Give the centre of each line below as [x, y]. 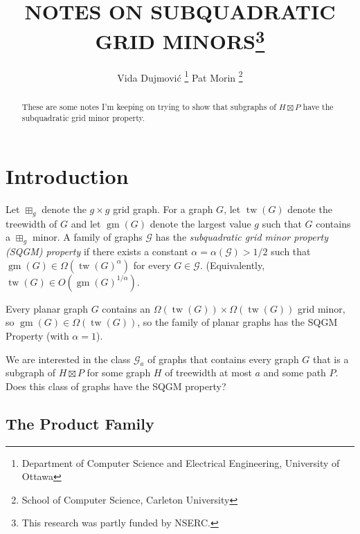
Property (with [37, 335]
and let [86, 223]
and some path [295, 372]
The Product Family [80, 423]
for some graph [119, 372]
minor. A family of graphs [87, 237]
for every [152, 265]
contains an [126, 308]
